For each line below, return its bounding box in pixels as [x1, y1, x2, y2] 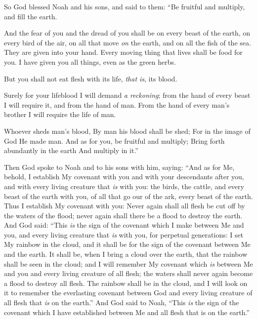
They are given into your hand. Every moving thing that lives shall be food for [4, 47, 243, 57]
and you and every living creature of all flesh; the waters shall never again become [4, 268, 253, 279]
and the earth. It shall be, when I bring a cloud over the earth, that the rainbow [4, 249, 248, 259]
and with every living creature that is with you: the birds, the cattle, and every [4, 181, 244, 191]
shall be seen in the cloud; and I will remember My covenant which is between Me [4, 258, 253, 269]
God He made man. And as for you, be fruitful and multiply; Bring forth [4, 135, 225, 146]
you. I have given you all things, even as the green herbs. [4, 56, 176, 67]
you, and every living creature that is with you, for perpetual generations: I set [4, 229, 244, 239]
